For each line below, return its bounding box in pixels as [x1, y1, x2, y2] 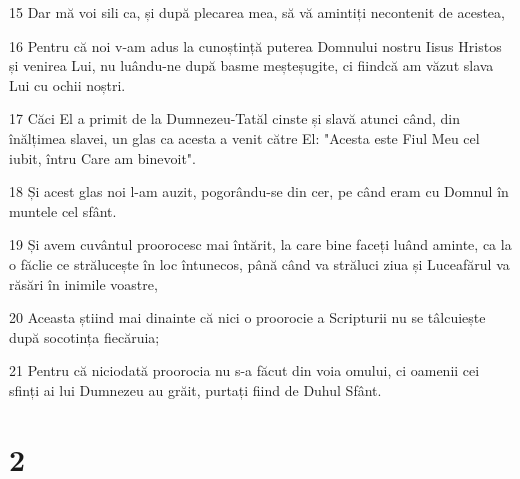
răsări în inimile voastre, [9, 273, 158, 294]
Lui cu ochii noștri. [9, 74, 126, 95]
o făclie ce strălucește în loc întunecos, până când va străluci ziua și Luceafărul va [9, 253, 510, 274]
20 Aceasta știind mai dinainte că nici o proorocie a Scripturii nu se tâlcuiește [9, 307, 486, 328]
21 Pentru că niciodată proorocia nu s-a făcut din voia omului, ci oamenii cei [9, 360, 480, 381]
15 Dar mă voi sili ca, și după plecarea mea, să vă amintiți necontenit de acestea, [9, 2, 505, 22]
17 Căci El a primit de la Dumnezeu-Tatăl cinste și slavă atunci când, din [9, 108, 460, 129]
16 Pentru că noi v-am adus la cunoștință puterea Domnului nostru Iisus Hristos [9, 35, 502, 56]
